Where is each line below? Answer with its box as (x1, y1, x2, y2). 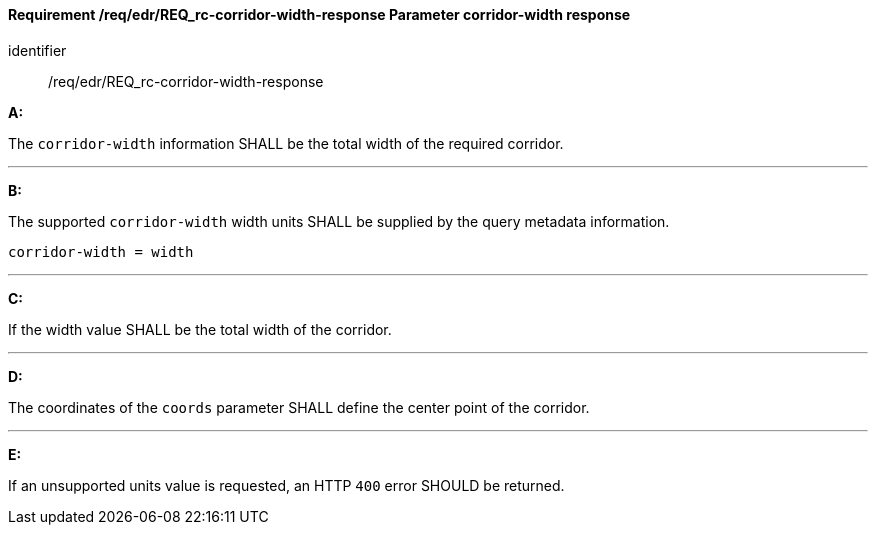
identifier (8, 41, 67, 59)
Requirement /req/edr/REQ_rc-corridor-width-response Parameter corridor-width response (8, 6, 631, 23)
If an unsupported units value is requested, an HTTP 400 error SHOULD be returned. (8, 476, 565, 494)
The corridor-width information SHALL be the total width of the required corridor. (8, 134, 564, 152)
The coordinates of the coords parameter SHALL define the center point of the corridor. (8, 398, 590, 416)
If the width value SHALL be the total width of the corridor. (8, 320, 392, 338)
